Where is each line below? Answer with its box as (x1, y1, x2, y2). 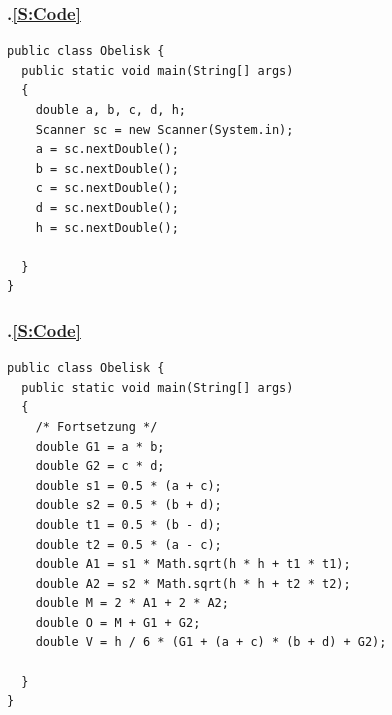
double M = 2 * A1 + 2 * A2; (35, 596, 229, 611)
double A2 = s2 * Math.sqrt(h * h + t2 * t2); (35, 576, 351, 591)
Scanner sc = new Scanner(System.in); (35, 122, 294, 137)
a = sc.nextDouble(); (35, 142, 179, 157)
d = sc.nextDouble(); (35, 200, 179, 215)
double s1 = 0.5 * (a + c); (35, 478, 222, 493)
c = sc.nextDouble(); (35, 181, 179, 196)
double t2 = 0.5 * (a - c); (35, 537, 222, 552)
